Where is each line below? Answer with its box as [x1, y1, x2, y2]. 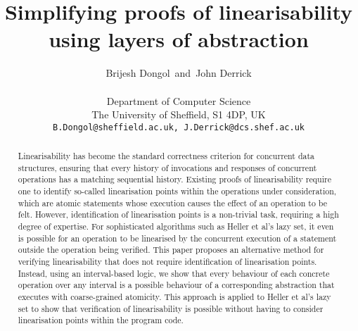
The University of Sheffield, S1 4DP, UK [91, 107, 266, 122]
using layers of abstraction [49, 25, 309, 54]
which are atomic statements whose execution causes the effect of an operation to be [18, 196, 328, 208]
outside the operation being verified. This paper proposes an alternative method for [18, 244, 324, 256]
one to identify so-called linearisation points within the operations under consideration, [18, 185, 337, 197]
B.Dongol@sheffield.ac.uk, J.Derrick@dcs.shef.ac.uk [53, 122, 305, 132]
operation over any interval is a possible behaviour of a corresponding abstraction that [18, 279, 335, 291]
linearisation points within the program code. [18, 314, 184, 326]
